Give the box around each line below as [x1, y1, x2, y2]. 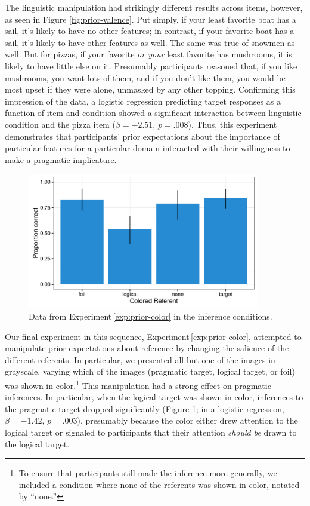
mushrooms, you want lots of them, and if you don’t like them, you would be [5, 71, 286, 84]
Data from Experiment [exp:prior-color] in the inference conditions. [29, 309, 272, 322]
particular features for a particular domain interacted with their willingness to [5, 142, 290, 154]
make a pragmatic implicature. [5, 153, 117, 165]
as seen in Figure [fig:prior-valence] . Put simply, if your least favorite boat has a [5, 13, 296, 25]
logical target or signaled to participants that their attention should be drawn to [5, 425, 297, 438]
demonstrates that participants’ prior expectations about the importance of [5, 130, 280, 142]
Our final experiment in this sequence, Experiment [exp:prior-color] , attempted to [5, 330, 302, 342]
